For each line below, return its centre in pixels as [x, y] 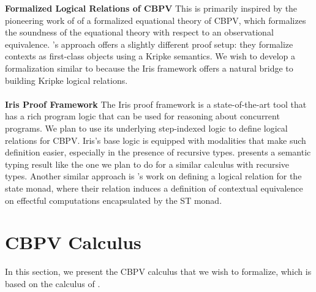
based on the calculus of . [53, 283]
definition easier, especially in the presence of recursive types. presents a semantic [158, 152]
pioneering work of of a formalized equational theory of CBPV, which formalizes [156, 20]
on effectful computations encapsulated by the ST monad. [114, 200]
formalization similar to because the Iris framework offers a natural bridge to [149, 68]
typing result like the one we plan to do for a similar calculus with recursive [147, 164]
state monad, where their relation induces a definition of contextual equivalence [154, 188]
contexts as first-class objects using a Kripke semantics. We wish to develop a [150, 56]
